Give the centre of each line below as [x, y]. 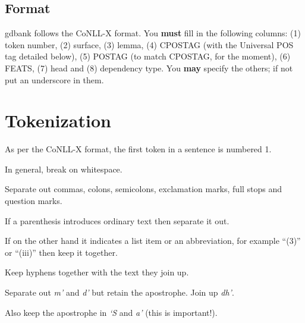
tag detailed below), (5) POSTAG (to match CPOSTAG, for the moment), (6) [148, 56]
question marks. [34, 201]
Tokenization [58, 120]
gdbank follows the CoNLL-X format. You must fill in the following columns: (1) [153, 33]
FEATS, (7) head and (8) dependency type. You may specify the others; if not [149, 68]
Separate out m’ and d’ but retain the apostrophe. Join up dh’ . [120, 292]
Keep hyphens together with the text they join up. [97, 272]
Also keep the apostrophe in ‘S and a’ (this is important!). [111, 312]
